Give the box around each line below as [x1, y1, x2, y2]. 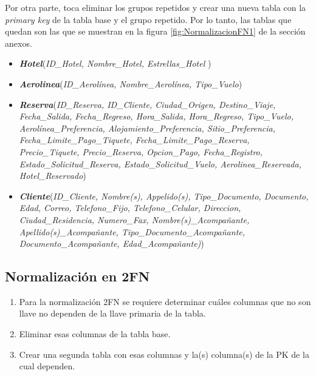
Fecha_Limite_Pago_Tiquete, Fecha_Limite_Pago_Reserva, [19, 133, 250, 146]
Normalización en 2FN [5, 267, 150, 286]
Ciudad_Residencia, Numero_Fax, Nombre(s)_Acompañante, [19, 213, 250, 226]
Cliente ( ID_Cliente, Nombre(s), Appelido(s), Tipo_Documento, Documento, [19, 189, 309, 202]
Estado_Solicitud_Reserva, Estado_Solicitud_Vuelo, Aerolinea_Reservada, [19, 157, 301, 170]
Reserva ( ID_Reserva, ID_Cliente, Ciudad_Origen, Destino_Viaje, [19, 98, 276, 110]
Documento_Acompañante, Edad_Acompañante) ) [19, 237, 204, 250]
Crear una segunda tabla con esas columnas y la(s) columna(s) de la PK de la [19, 347, 309, 360]
